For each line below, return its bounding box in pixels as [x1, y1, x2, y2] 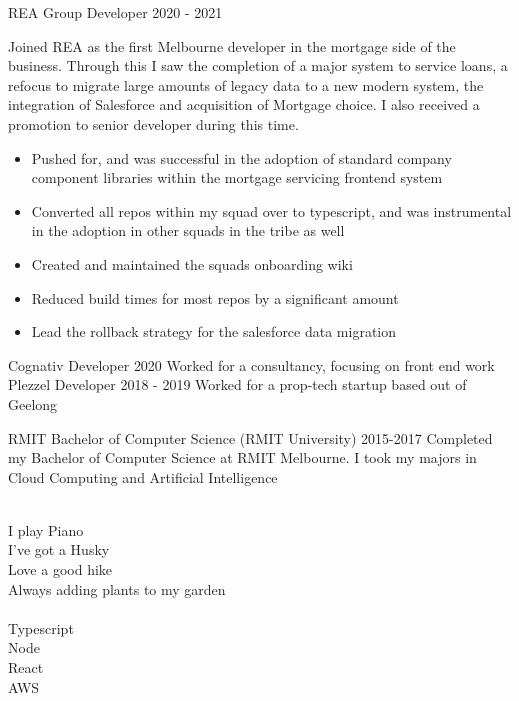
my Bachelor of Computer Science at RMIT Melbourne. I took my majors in [8, 447, 477, 468]
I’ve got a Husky [8, 539, 110, 560]
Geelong [8, 393, 58, 414]
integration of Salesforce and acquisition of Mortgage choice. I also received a [8, 94, 480, 115]
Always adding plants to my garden [8, 578, 226, 599]
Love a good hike [8, 559, 113, 580]
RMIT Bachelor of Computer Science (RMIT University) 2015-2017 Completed [8, 427, 493, 448]
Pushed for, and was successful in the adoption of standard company [31, 147, 452, 168]
